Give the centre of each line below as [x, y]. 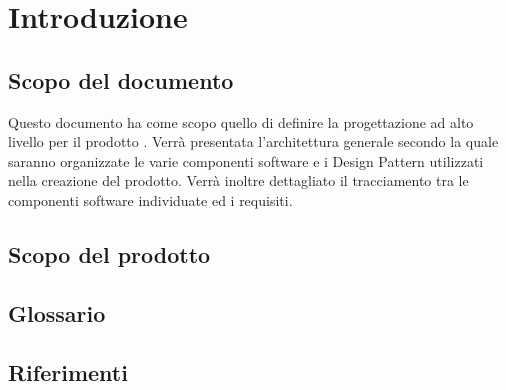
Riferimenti [68, 371]
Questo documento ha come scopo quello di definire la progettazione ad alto [241, 121]
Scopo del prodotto [109, 253]
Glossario [57, 312]
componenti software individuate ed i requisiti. [150, 199]
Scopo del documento [121, 79]
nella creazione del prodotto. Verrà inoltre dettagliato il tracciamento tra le [238, 180]
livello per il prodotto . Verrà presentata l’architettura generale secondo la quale [253, 141]
